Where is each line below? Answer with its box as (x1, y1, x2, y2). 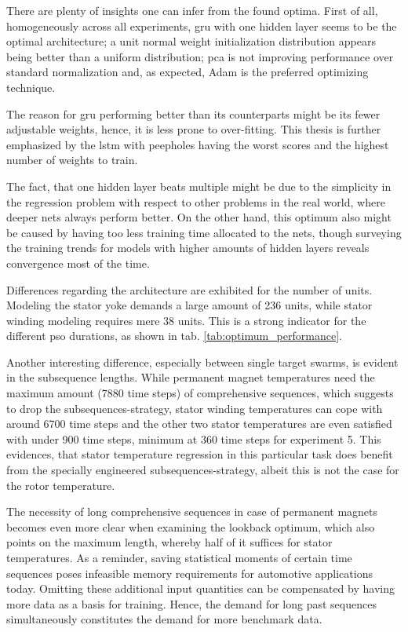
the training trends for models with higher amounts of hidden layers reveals (6, 239, 370, 256)
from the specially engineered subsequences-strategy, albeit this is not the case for (6, 462, 399, 478)
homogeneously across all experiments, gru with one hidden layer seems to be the (6, 17, 397, 34)
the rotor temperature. (6, 477, 115, 493)
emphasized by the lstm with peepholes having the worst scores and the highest (6, 136, 389, 152)
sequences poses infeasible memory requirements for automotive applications (6, 564, 373, 581)
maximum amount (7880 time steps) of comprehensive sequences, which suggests (6, 385, 394, 401)
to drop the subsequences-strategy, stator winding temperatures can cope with (6, 400, 383, 416)
